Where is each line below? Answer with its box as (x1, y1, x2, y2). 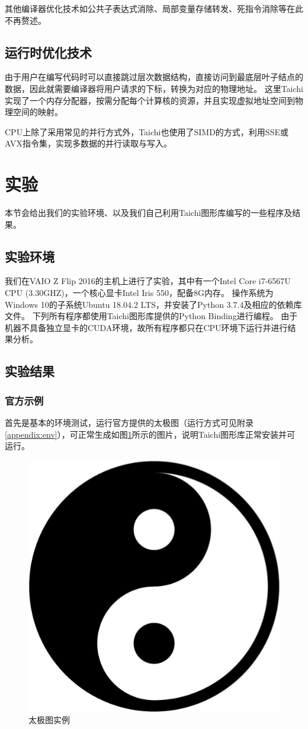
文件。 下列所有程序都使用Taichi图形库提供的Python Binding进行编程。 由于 (5, 310, 298, 322)
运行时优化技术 (5, 43, 92, 61)
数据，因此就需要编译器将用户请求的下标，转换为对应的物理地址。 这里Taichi (5, 82, 303, 94)
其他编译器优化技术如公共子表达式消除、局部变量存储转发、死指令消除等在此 (5, 2, 303, 14)
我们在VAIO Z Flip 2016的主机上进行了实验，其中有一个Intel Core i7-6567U (5, 275, 291, 287)
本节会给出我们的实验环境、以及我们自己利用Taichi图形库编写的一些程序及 (5, 206, 293, 219)
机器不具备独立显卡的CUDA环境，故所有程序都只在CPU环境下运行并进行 (5, 321, 288, 333)
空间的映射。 (12, 106, 63, 118)
